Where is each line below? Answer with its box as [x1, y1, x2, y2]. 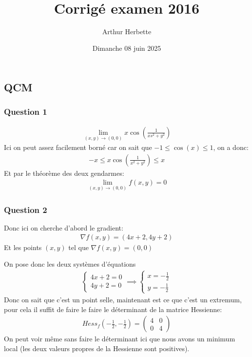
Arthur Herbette [102, 26, 152, 37]
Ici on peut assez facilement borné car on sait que [4, 142, 152, 152]
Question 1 [4, 105, 47, 117]
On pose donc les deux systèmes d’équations [4, 259, 136, 269]
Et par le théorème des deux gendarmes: [4, 168, 124, 178]
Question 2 [4, 203, 47, 215]
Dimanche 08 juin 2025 [92, 42, 161, 53]
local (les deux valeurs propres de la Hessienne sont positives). [4, 343, 190, 353]
